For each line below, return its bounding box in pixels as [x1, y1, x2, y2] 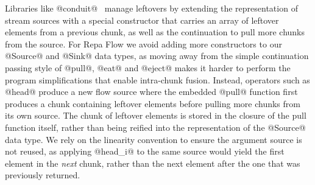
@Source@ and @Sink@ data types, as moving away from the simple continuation [5, 49, 309, 62]
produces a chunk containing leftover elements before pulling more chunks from [5, 97, 300, 110]
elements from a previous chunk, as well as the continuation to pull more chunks [5, 26, 305, 38]
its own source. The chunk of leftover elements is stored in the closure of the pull [5, 109, 306, 122]
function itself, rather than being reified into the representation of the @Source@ [5, 120, 306, 133]
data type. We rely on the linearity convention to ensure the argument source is [5, 133, 302, 145]
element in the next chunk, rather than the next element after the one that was [5, 156, 300, 169]
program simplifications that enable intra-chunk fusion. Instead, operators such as [5, 73, 310, 86]
